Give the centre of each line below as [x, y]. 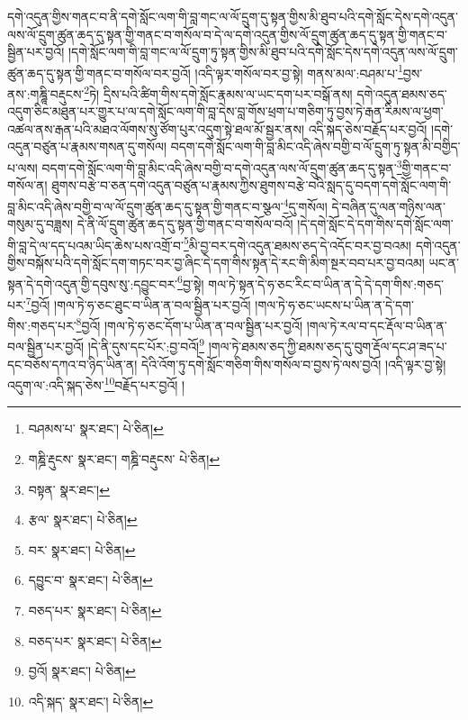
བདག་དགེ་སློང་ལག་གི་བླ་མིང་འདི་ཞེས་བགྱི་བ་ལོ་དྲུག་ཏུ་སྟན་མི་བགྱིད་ [315, 146]
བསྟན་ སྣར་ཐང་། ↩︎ [69, 489]
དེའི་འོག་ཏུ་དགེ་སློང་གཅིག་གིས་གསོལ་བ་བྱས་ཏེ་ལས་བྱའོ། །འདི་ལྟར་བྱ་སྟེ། [294, 364]
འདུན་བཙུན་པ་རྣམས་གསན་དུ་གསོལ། [87, 146]
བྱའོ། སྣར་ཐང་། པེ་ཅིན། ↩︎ [82, 671]
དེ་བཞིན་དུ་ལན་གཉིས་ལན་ [388, 206]
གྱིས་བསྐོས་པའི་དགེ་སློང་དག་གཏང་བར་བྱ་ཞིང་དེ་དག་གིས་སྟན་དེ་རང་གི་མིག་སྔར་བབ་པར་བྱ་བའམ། [216, 262]
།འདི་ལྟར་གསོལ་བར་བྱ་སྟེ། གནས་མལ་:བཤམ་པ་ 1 [299, 71]
